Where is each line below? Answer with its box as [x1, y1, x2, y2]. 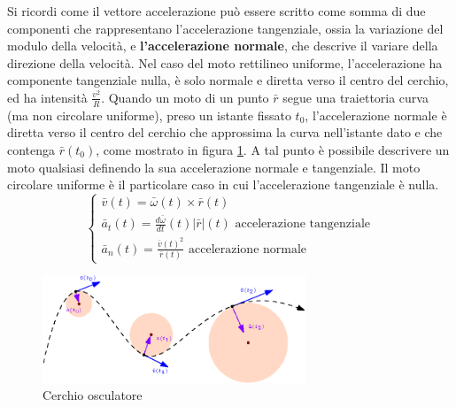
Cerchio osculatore [43, 386, 143, 404]
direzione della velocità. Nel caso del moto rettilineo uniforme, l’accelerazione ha [7, 53, 443, 72]
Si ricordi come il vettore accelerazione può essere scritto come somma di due [7, 2, 426, 19]
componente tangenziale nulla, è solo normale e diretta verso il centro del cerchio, [7, 71, 449, 89]
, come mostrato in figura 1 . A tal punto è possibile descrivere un [96, 140, 450, 158]
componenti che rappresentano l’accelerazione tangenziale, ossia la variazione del [7, 19, 444, 37]
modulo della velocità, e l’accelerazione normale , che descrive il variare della [7, 36, 438, 55]
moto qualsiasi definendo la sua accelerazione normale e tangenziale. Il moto [7, 157, 421, 176]
